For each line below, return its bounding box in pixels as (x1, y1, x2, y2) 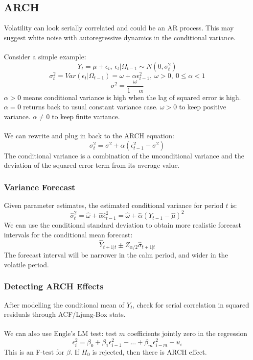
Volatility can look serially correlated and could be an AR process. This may (4, 23, 234, 33)
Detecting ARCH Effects (4, 280, 104, 292)
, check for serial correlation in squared (132, 299, 249, 309)
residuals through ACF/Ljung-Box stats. (4, 309, 126, 319)
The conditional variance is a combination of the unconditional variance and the (4, 150, 244, 160)
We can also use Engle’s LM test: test (4, 328, 117, 338)
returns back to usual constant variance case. (23, 102, 158, 112)
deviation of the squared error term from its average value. (4, 160, 180, 170)
